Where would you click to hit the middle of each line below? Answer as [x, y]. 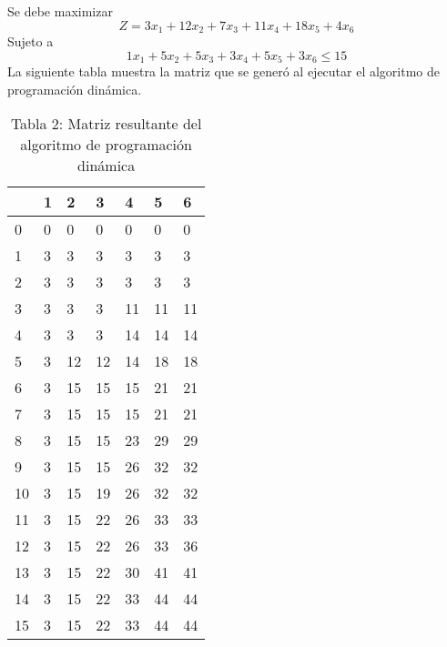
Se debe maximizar [60, 11]
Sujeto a [30, 41]
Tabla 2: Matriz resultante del [106, 124]
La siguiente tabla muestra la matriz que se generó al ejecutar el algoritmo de [224, 71]
